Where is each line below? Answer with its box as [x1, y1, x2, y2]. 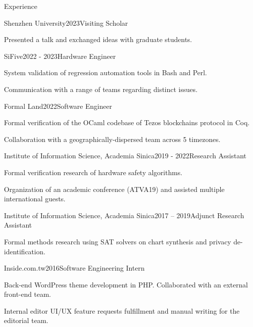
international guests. [4, 193, 66, 204]
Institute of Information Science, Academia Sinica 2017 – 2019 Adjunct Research [4, 210, 244, 220]
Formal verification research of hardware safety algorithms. [4, 167, 183, 177]
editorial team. [4, 315, 49, 326]
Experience [4, 1, 38, 11]
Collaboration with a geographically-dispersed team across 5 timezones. [4, 134, 221, 144]
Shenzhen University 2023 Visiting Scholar [4, 17, 128, 28]
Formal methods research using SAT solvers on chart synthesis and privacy [4, 236, 231, 246]
